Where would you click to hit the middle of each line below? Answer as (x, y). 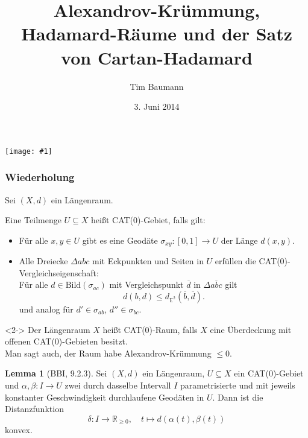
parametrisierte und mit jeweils (238, 385)
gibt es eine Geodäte (120, 240)
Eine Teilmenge (33, 220)
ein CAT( (251, 373)
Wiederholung (40, 177)
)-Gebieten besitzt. (93, 341)
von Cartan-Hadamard (157, 57)
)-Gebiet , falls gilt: (171, 220)
